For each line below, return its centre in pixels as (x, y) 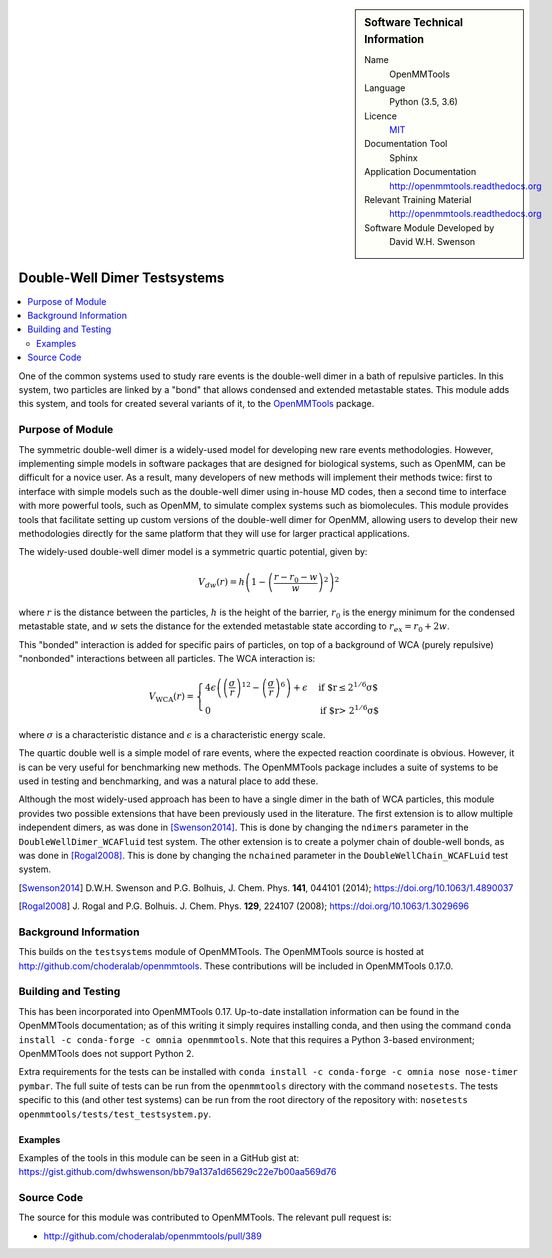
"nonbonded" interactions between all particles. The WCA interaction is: (167, 659)
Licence (380, 116)
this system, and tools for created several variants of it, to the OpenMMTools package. (196, 404)
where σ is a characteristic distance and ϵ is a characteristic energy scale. (172, 734)
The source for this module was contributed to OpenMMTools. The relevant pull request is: (205, 1217)
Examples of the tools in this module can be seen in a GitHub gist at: (159, 1157)
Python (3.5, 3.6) (424, 102)
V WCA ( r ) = (171, 698)
